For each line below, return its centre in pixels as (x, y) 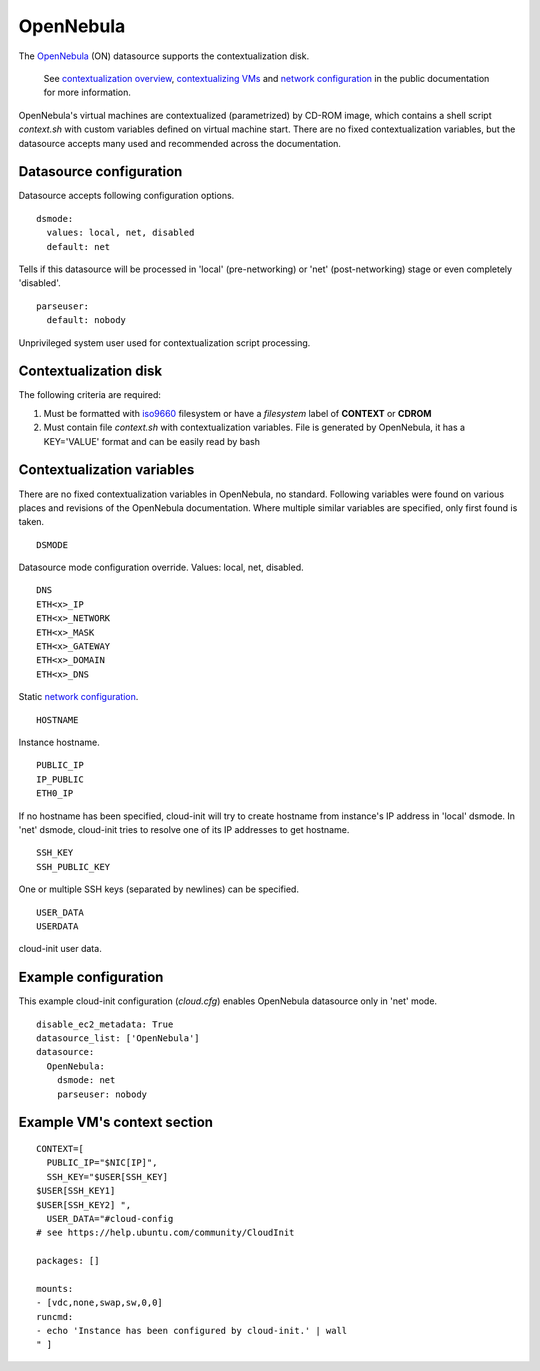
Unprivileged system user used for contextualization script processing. (164, 342)
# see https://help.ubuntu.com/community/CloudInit (165, 1233)
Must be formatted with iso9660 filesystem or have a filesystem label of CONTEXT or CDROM (237, 413)
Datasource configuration (100, 171)
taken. (31, 522)
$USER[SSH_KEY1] (76, 1191)
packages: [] (68, 1261)
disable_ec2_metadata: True (105, 1024)
